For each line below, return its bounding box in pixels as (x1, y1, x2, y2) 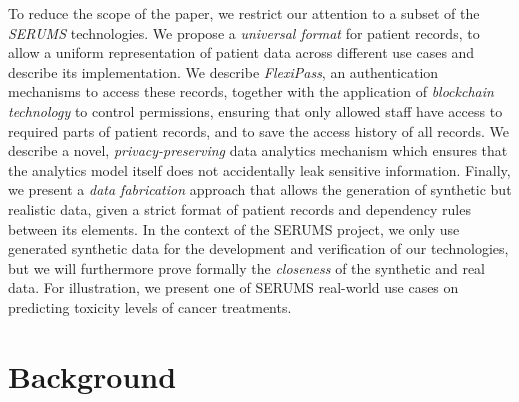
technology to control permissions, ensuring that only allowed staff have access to (8, 100, 503, 121)
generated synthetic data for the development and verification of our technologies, (8, 238, 509, 259)
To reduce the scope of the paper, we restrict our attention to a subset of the (8, 3, 480, 23)
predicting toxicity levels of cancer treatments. (8, 296, 292, 317)
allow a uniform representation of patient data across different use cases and (8, 42, 475, 63)
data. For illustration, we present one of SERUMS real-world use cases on (8, 277, 459, 298)
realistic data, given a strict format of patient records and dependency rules (8, 198, 471, 219)
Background (8, 355, 177, 396)
